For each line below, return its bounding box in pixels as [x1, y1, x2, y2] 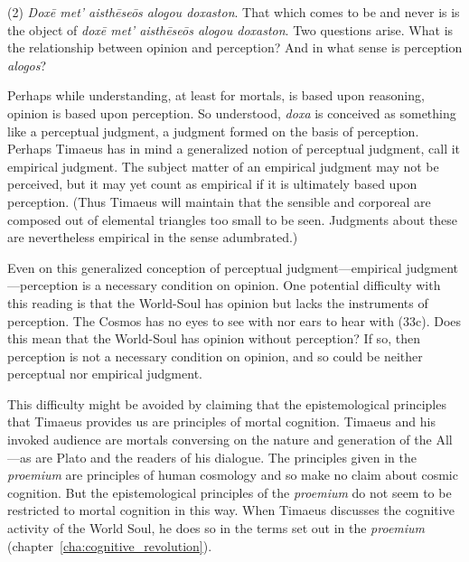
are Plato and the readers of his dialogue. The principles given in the [35, 447, 417, 466]
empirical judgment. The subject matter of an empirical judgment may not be [7, 156, 439, 175]
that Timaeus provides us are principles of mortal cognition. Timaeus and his [7, 412, 436, 431]
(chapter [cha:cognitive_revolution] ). [7, 536, 212, 555]
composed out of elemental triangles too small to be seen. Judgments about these [7, 210, 458, 229]
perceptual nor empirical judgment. [7, 364, 202, 383]
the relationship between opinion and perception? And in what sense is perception [7, 38, 463, 57]
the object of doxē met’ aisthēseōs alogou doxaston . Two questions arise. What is [7, 20, 454, 39]
